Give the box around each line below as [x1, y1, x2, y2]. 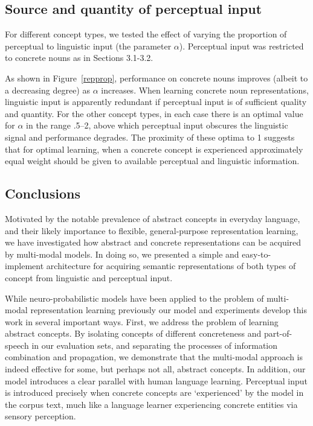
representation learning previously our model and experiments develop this [30, 304, 307, 316]
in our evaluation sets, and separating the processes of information [31, 339, 278, 351]
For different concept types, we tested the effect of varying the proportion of [5, 28, 287, 40]
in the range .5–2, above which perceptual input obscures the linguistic [26, 119, 288, 132]
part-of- [263, 327, 292, 340]
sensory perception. [5, 410, 76, 422]
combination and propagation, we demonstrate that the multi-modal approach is [5, 351, 303, 363]
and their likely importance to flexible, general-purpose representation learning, [5, 224, 298, 237]
